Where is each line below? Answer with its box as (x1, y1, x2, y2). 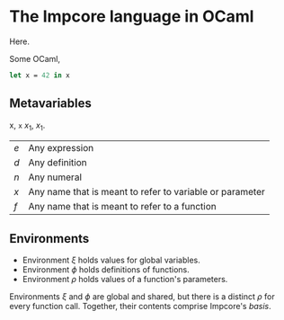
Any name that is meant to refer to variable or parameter (28, 186, 265, 199)
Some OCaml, (9, 53, 61, 64)
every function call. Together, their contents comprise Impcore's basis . (9, 301, 271, 312)
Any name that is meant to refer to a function (28, 200, 217, 213)
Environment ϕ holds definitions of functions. (22, 264, 191, 275)
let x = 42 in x (9, 70, 70, 80)
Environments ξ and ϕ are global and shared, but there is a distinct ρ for (9, 291, 276, 302)
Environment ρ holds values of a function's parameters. (22, 274, 228, 285)
